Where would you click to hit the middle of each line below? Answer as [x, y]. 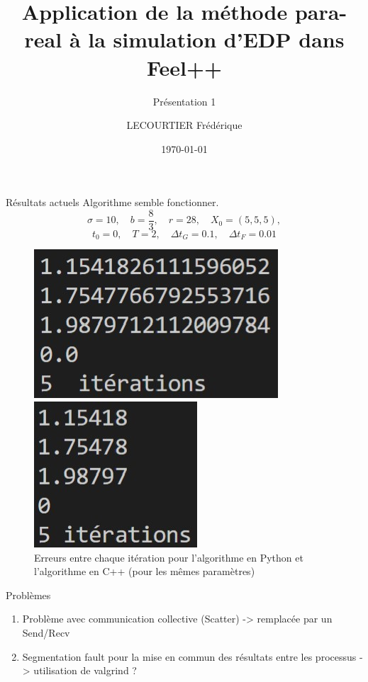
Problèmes [28, 595]
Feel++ [184, 67]
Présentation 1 [184, 101]
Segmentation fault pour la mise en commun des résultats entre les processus [189, 656]
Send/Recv [46, 632]
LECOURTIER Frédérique [184, 125]
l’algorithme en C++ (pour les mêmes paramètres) [145, 571]
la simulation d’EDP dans [216, 39]
